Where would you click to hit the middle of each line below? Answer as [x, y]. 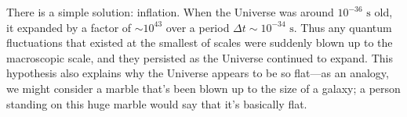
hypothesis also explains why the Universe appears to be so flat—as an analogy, [198, 73]
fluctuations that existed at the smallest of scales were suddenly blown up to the [200, 43]
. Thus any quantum [343, 27]
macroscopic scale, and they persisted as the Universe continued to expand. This [200, 57]
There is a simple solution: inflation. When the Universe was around [170, 12]
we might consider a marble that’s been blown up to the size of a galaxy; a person [203, 88]
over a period [198, 27]
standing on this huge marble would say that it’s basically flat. [157, 103]
